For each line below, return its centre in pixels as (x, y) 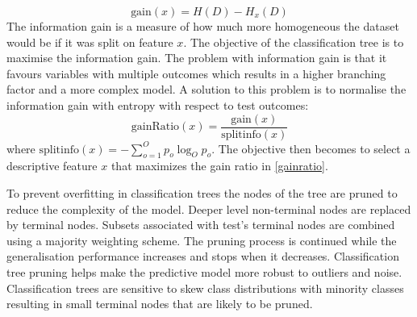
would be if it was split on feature (90, 42)
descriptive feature (52, 166)
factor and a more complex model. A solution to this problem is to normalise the (206, 89)
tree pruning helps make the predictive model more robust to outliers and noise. (204, 271)
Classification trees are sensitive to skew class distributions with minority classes (205, 288)
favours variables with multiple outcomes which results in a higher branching (196, 73)
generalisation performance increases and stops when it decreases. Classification (203, 256)
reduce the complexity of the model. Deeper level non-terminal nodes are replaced (209, 209)
